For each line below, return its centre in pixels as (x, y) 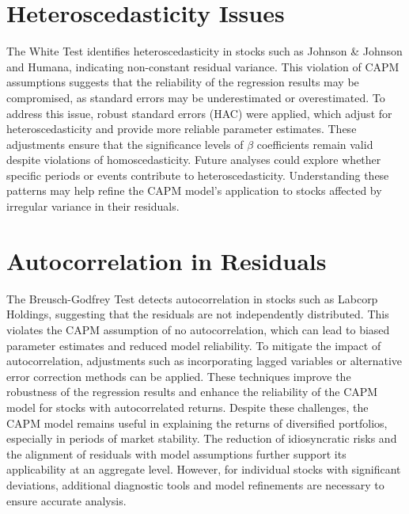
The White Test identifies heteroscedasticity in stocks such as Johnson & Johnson (204, 51)
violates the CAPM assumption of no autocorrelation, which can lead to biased (198, 329)
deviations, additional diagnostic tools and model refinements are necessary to (195, 484)
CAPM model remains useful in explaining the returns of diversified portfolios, (197, 423)
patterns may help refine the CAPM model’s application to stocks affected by (194, 190)
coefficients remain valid (315, 144)
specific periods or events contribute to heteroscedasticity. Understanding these (198, 175)
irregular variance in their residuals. (93, 206)
